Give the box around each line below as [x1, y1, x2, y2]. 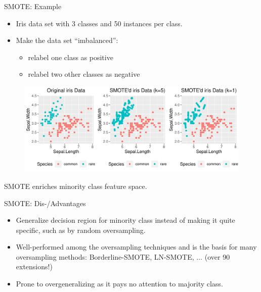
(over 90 [204, 251, 230, 262]
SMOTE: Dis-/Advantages [4, 198, 86, 208]
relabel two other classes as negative [28, 69, 140, 79]
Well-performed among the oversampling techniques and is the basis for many [16, 241, 257, 252]
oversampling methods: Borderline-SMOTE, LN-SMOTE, [16, 251, 194, 262]
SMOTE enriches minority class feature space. [4, 180, 147, 191]
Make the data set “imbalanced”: [16, 35, 118, 45]
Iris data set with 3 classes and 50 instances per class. [16, 18, 183, 28]
